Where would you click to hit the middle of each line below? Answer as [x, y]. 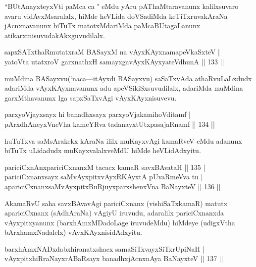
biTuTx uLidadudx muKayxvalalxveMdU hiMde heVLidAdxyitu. [103, 150]
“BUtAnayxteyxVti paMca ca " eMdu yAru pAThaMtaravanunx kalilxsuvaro [122, 6]
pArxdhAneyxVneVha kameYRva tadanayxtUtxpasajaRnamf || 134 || [110, 124]
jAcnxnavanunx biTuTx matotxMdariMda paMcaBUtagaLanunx [102, 26]
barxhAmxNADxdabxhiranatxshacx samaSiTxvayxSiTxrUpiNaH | [104, 248]
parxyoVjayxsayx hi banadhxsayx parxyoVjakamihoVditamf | [98, 114]
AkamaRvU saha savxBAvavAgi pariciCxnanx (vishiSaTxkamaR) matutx [116, 203]
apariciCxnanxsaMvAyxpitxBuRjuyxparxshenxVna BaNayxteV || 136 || [113, 186]
